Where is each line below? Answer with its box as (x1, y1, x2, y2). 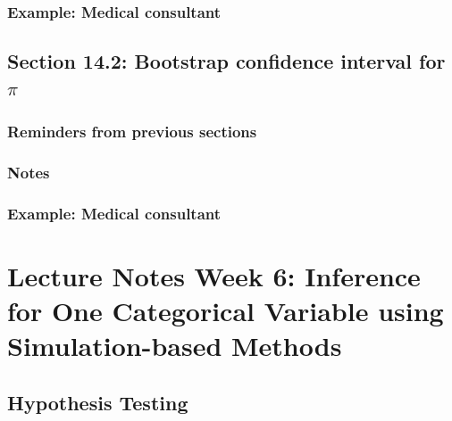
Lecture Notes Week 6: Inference (7, 257, 421, 293)
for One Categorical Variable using (7, 292, 444, 328)
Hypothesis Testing (7, 388, 188, 416)
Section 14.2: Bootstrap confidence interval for (7, 47, 446, 75)
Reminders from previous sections (7, 120, 257, 142)
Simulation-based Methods (7, 327, 342, 364)
